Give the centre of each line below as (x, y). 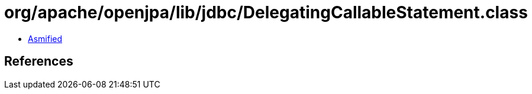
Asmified (45, 38)
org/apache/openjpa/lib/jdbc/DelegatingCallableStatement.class (266, 12)
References (39, 61)
